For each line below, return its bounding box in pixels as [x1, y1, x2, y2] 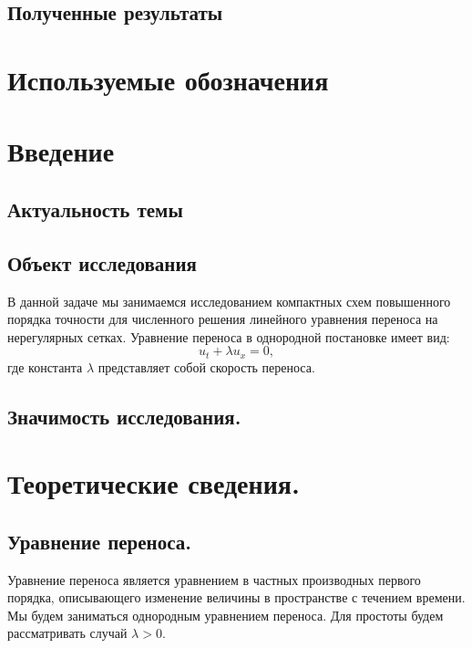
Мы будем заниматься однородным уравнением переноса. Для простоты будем [7, 605, 444, 624]
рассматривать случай [7, 623, 128, 643]
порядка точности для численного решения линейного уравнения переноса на [7, 309, 438, 329]
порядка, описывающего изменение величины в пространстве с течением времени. [7, 588, 466, 607]
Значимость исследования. [7, 402, 241, 430]
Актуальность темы [7, 194, 183, 223]
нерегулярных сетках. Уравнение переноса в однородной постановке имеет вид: [7, 327, 450, 346]
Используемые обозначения [7, 60, 329, 98]
